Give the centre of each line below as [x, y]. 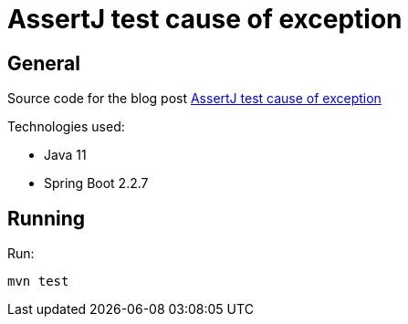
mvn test [38, 282]
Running [47, 218]
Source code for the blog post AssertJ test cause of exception [194, 99]
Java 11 [65, 155]
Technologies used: [66, 127]
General [44, 63]
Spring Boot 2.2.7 [96, 183]
